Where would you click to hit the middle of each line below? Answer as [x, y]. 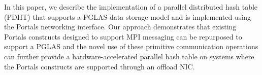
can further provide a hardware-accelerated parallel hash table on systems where [129, 56]
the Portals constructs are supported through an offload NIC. [100, 66]
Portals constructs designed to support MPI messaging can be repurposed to [123, 36]
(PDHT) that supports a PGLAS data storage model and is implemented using [127, 16]
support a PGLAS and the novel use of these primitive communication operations [131, 46]
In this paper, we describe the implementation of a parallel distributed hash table [131, 7]
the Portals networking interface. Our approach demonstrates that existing [120, 27]
